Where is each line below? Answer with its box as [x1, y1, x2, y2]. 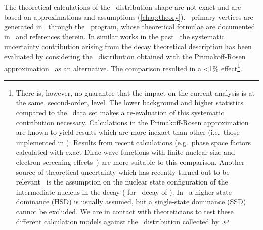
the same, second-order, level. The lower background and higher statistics [16, 97, 244, 108]
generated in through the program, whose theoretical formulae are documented [4, 21, 255, 32]
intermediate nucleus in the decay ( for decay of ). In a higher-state [16, 186, 232, 197]
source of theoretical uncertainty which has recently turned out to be [16, 166, 230, 177]
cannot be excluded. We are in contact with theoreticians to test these [16, 206, 234, 216]
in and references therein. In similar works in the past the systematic [4, 31, 225, 41]
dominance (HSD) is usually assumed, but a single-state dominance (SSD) [16, 196, 246, 207]
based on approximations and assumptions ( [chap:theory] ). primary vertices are [4, 11, 253, 22]
